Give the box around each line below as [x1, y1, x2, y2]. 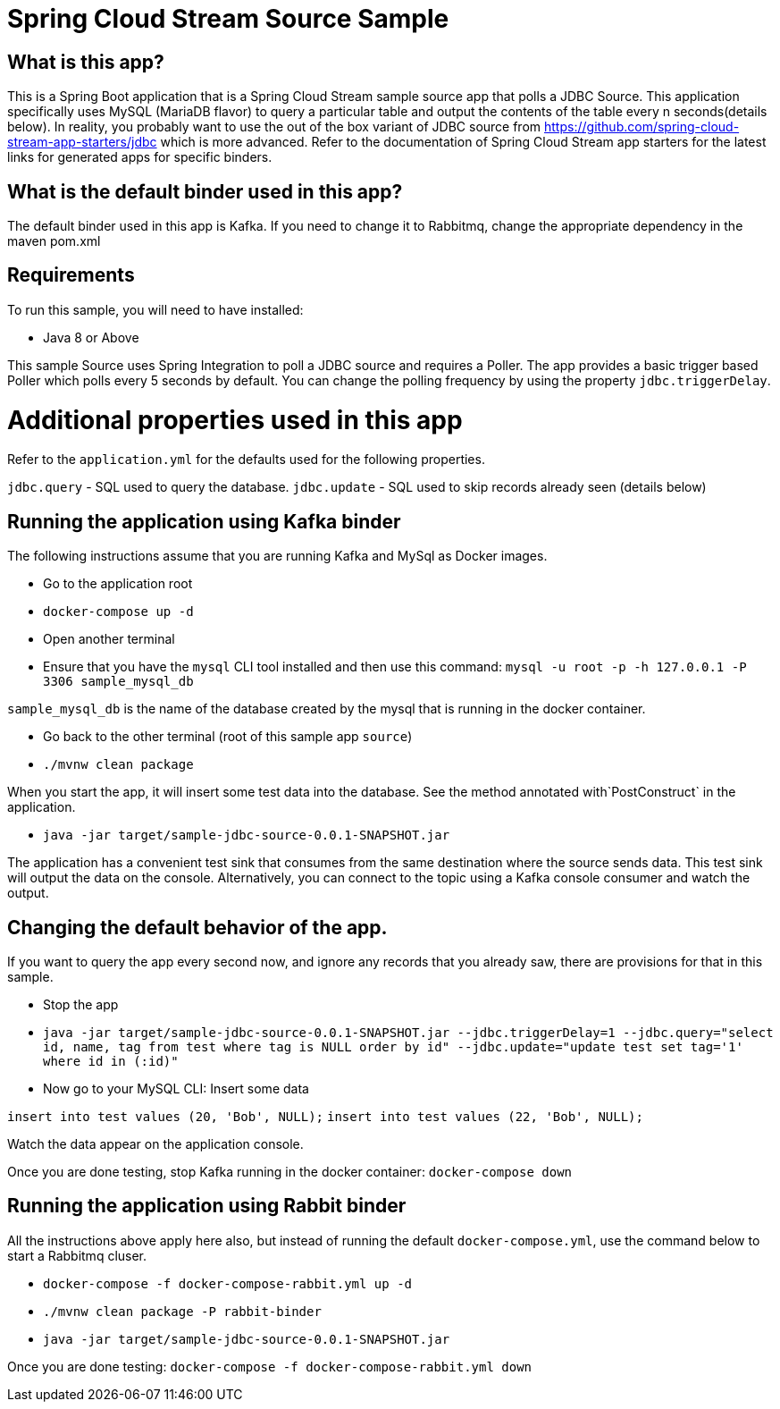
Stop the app [43, 997, 119, 1013]
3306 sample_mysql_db [43, 674, 194, 689]
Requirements [7, 264, 135, 287]
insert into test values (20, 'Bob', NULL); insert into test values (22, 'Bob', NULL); [7, 1109, 643, 1125]
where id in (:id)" [43, 1054, 179, 1069]
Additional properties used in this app [7, 404, 463, 435]
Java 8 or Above [43, 329, 139, 345]
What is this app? [7, 50, 164, 73]
